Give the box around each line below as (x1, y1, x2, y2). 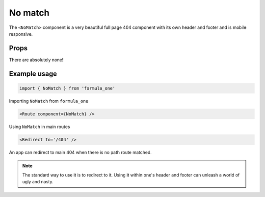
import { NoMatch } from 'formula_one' (19, 86, 115, 91)
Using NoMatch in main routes (9, 124, 70, 130)
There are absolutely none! (9, 57, 64, 63)
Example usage (9, 69, 57, 78)
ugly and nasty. (22, 178, 53, 184)
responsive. (9, 31, 33, 37)
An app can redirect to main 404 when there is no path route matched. (9, 149, 152, 155)
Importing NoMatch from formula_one (9, 98, 88, 104)
